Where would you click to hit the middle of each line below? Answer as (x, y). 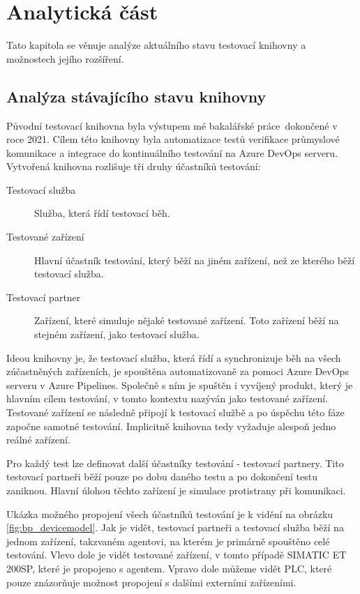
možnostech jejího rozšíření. (65, 58)
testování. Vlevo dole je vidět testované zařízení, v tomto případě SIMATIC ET (177, 555)
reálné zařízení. (38, 440)
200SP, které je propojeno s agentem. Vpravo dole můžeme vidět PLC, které (169, 568)
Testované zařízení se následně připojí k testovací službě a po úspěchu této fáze (175, 412)
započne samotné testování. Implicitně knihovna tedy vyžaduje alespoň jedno (171, 426)
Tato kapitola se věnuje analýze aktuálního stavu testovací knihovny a (156, 45)
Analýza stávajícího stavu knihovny (136, 96)
